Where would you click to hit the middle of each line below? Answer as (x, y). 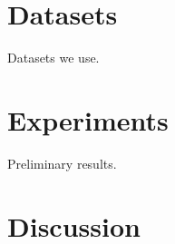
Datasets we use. (53, 58)
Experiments (88, 119)
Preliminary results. (62, 163)
